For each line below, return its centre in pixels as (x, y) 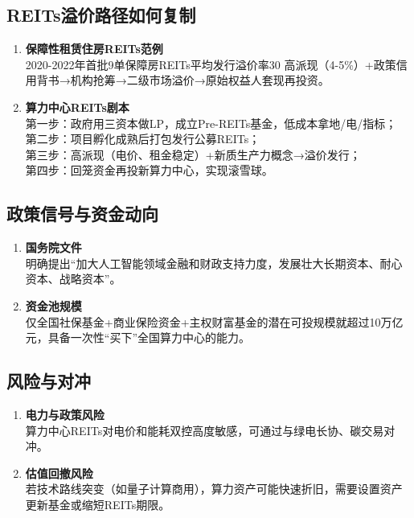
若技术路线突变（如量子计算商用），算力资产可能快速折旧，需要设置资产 (214, 489)
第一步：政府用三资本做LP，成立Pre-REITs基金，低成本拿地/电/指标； (211, 123)
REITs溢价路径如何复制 (101, 15)
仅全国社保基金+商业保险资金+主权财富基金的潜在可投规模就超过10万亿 (214, 321)
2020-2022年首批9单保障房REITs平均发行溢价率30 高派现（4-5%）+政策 (211, 64)
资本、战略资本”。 (73, 279)
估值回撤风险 (59, 473)
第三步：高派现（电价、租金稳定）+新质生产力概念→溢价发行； (193, 154)
